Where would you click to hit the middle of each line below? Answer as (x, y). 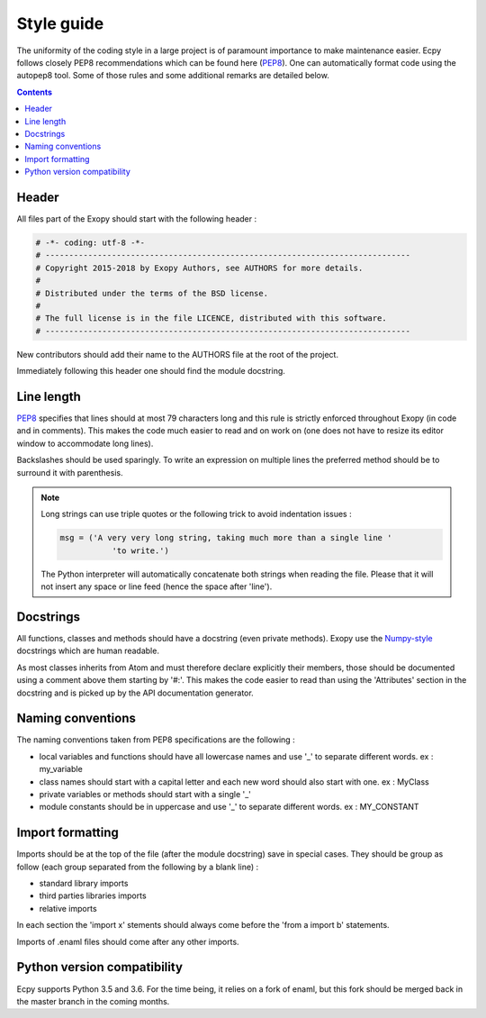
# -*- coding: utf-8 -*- (90, 242)
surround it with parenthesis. (70, 472)
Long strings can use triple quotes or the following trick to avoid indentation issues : (196, 514)
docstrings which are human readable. (88, 651)
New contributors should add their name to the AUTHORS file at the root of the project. (178, 354)
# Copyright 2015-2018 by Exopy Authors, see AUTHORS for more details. (199, 268)
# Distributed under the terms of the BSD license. (152, 293)
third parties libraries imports (93, 895)
